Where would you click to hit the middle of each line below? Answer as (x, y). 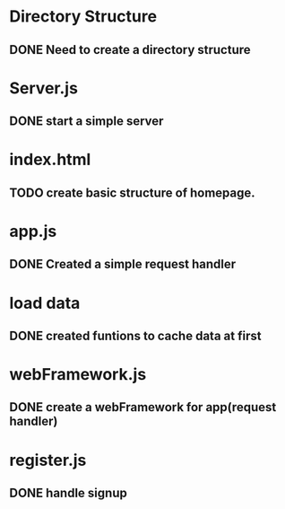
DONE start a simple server (86, 122)
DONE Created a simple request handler (123, 264)
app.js (33, 231)
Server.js (44, 88)
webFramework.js (78, 375)
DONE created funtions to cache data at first (135, 335)
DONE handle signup (68, 493)
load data (45, 303)
